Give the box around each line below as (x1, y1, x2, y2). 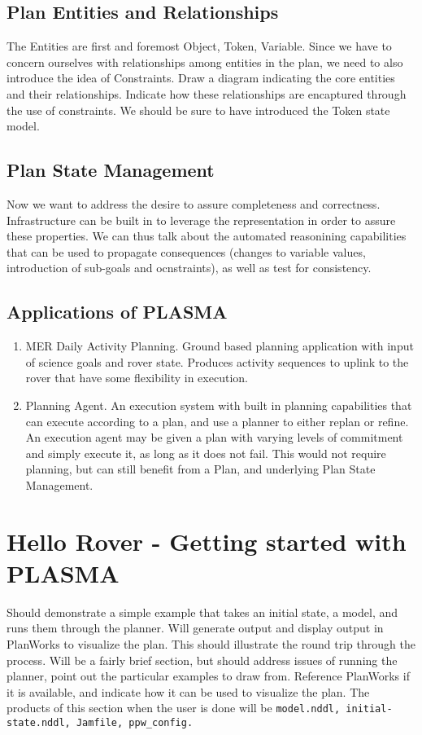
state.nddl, (7, 717, 71, 729)
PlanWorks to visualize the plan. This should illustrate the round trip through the (7, 635, 415, 652)
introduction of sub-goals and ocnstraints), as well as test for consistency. (7, 259, 372, 276)
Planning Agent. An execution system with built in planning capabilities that (25, 396, 412, 413)
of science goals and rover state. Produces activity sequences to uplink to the (25, 353, 409, 370)
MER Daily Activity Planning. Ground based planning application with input (25, 337, 414, 354)
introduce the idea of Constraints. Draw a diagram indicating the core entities (7, 69, 395, 86)
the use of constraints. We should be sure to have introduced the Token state (7, 101, 390, 118)
